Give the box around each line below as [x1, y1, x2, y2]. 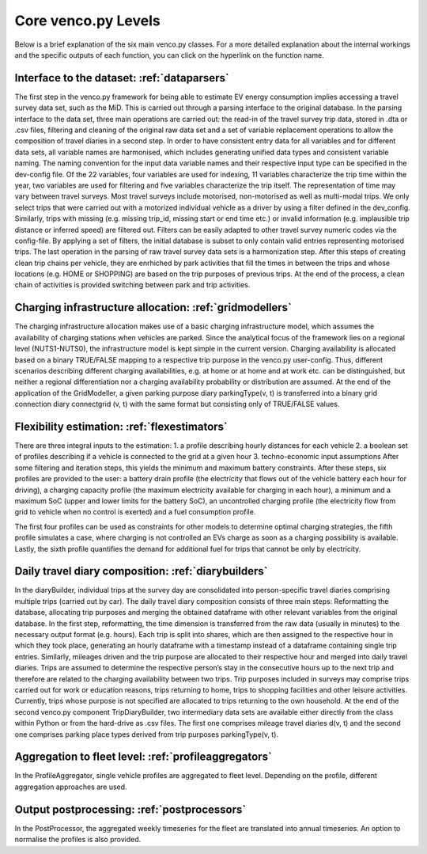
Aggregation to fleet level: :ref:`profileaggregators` [14, 750, 272, 764]
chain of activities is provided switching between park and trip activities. [14, 280, 251, 290]
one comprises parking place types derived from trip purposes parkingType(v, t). [14, 729, 279, 739]
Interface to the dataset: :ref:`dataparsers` [14, 71, 229, 85]
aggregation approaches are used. [14, 782, 127, 791]
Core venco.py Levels [14, 12, 161, 29]
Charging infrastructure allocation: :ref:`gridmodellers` [14, 301, 293, 314]
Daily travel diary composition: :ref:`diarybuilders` [14, 564, 268, 578]
